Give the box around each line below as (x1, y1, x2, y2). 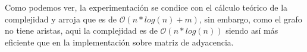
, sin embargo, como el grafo (199, 12, 302, 25)
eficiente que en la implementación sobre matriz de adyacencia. (5, 35, 234, 48)
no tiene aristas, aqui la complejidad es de (5, 24, 158, 37)
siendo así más (225, 24, 278, 37)
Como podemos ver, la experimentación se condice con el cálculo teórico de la (5, 1, 288, 13)
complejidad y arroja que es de (5, 12, 117, 25)
